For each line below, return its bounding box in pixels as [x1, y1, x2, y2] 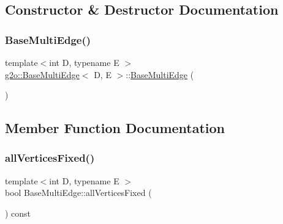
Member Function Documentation [5, 118, 225, 137]
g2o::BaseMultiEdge [5, 68, 80, 81]
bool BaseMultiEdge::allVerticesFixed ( [5, 186, 152, 199]
